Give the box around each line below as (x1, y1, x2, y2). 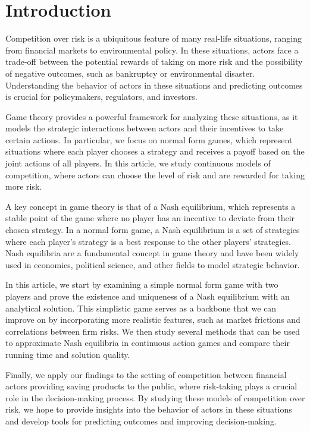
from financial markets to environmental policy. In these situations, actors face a (5, 43, 299, 56)
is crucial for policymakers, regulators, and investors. (5, 90, 198, 103)
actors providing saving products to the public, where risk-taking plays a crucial (5, 380, 298, 392)
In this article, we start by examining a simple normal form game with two (5, 278, 278, 291)
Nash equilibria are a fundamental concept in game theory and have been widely (5, 247, 299, 259)
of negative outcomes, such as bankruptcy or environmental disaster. (5, 67, 255, 79)
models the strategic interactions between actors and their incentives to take (5, 122, 284, 134)
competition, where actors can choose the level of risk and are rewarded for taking (5, 168, 305, 181)
